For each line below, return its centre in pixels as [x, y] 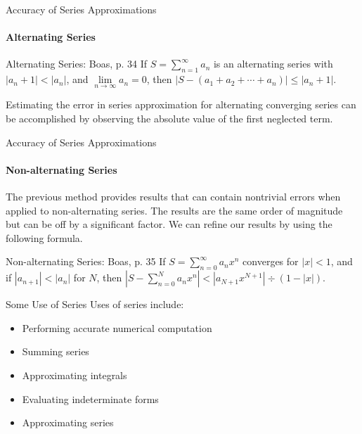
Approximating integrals [75, 375]
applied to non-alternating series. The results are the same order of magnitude [174, 210]
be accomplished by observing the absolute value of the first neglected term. [169, 118]
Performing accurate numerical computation [117, 327]
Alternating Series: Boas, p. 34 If [77, 64]
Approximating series [68, 422]
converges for [271, 261]
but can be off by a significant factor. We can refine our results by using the [169, 224]
